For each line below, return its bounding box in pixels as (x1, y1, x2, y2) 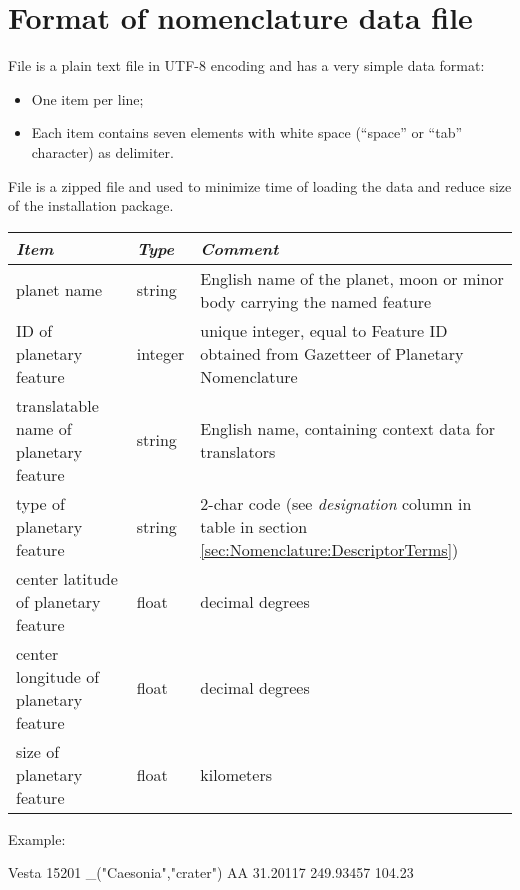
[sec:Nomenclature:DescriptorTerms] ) (200, 537, 459, 561)
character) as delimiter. (31, 141, 174, 162)
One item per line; (31, 88, 144, 109)
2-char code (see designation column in (200, 491, 472, 515)
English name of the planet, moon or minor (200, 266, 504, 290)
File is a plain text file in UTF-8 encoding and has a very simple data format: (8, 55, 485, 76)
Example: (8, 828, 66, 849)
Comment (200, 236, 279, 260)
